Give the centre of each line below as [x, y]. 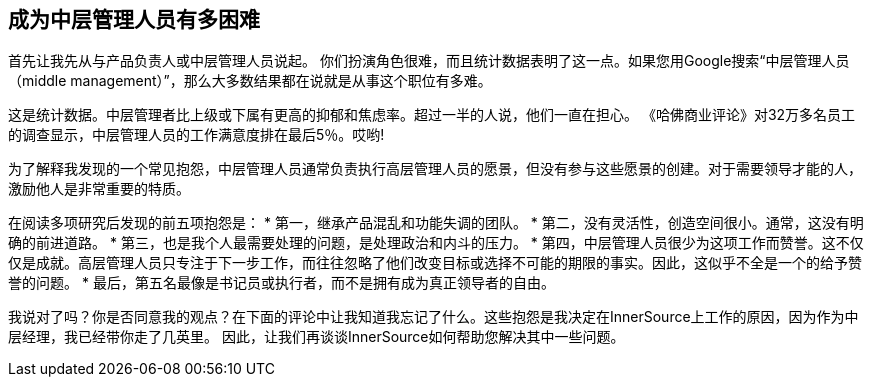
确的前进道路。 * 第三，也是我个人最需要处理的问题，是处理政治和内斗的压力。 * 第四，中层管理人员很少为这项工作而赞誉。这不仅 [436, 243]
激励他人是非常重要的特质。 [99, 189]
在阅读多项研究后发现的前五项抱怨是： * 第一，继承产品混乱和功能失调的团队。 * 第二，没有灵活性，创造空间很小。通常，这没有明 [436, 223]
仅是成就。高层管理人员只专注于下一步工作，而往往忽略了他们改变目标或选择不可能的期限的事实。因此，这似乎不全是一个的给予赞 [435, 263]
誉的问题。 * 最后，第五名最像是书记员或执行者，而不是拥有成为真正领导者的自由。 [281, 283]
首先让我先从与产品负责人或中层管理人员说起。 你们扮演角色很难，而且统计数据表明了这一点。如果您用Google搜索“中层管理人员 [429, 61]
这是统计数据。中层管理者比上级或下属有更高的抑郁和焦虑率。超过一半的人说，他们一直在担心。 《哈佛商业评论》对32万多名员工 [432, 115]
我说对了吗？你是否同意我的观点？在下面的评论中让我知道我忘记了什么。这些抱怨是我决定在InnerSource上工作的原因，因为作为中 [433, 317]
